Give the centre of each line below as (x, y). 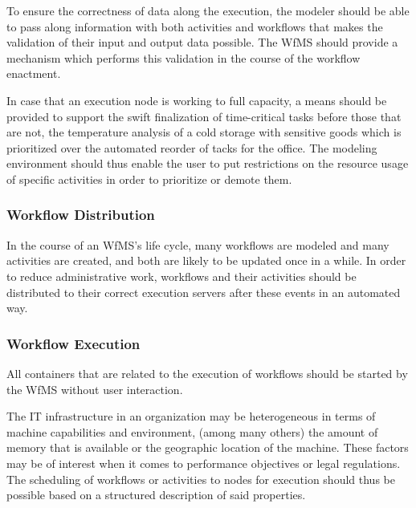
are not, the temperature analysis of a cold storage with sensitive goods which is (204, 132)
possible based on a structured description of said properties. (156, 495)
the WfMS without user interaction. (95, 389)
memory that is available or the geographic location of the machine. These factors (208, 447)
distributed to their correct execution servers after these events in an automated (204, 292)
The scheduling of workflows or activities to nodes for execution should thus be (201, 479)
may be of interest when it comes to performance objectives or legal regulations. (204, 463)
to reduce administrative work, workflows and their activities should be (181, 276)
